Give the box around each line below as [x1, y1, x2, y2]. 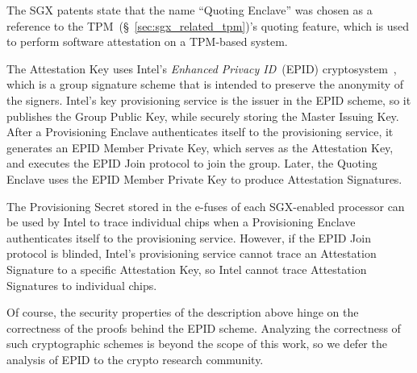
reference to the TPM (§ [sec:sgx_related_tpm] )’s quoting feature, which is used [6, 17, 410, 34]
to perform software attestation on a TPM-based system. [6, 33, 288, 50]
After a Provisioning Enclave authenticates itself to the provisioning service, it [6, 123, 394, 140]
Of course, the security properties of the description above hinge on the [6, 304, 359, 321]
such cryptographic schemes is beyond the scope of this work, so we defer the [6, 335, 387, 352]
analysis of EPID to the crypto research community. [6, 350, 264, 367]
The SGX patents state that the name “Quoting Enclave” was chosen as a [6, 2, 373, 18]
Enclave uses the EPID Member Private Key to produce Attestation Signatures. [6, 170, 402, 187]
